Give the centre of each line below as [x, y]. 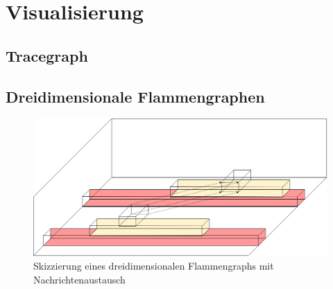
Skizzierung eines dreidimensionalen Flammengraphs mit [154, 266]
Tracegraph [47, 55]
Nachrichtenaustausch [79, 279]
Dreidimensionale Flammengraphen [135, 96]
